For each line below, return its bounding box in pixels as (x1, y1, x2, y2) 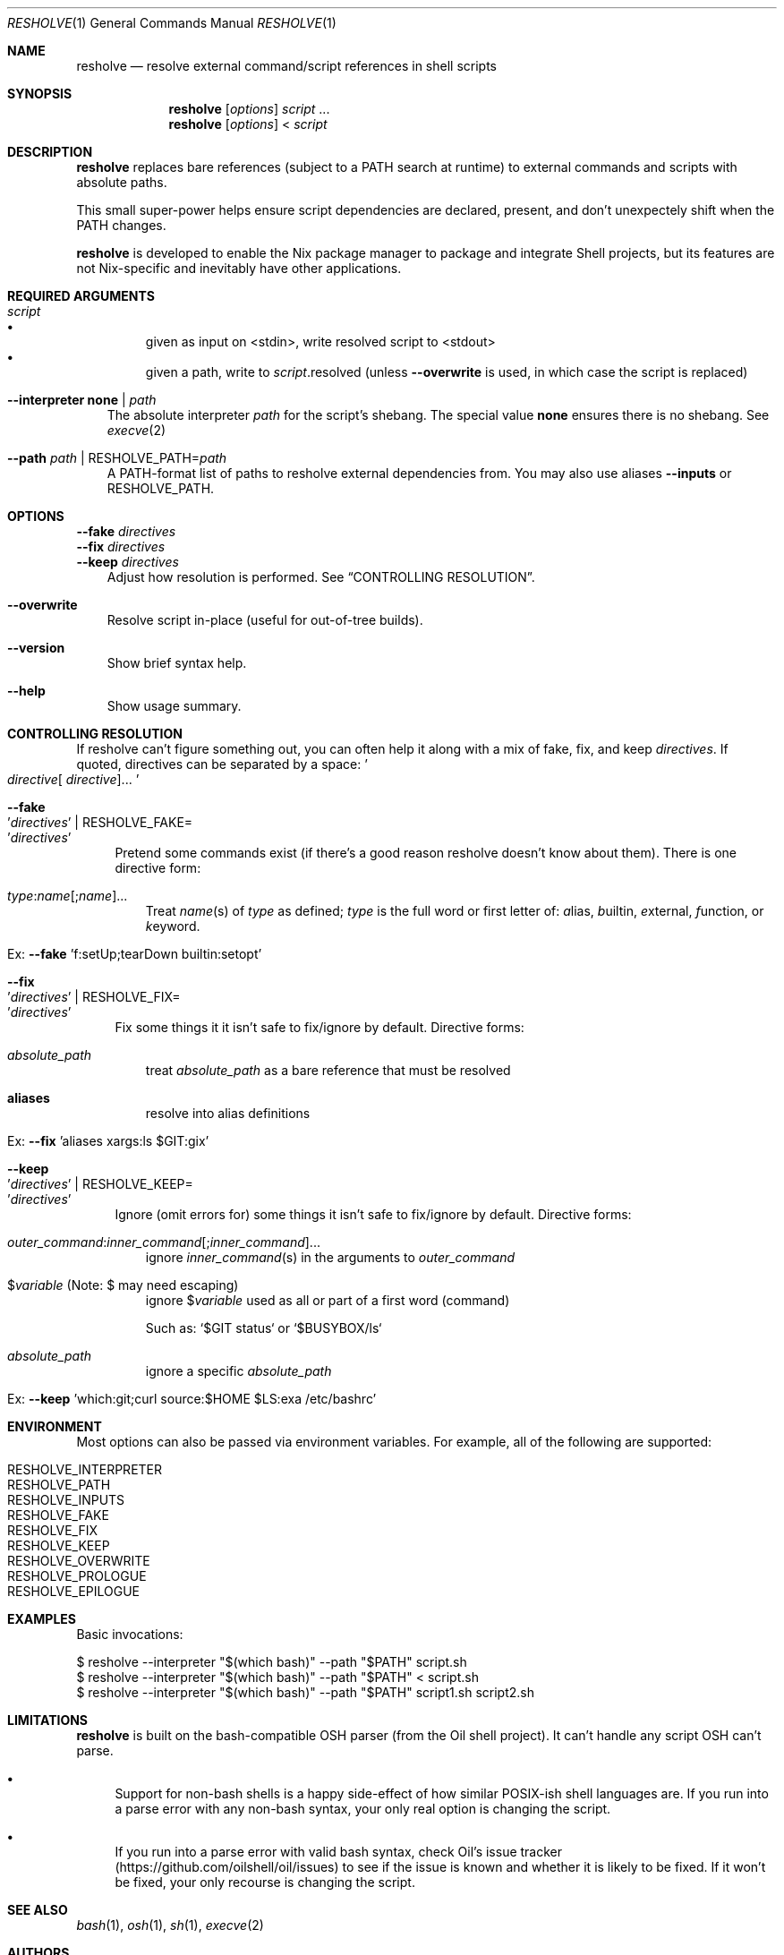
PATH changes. (76, 218, 166, 233)
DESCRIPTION (7, 144, 93, 159)
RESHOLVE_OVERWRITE (7, 1553, 150, 1568)
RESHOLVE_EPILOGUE (7, 1584, 141, 1599)
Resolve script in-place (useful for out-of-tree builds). (107, 612, 423, 627)
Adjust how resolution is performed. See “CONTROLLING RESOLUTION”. (107, 569, 535, 585)
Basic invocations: (76, 1626, 183, 1642)
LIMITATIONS (7, 1712, 89, 1728)
